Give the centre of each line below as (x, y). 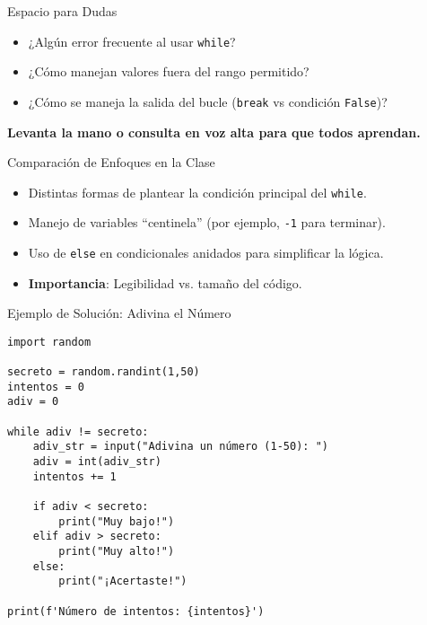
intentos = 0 (46, 387)
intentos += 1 (74, 476)
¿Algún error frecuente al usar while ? (132, 41)
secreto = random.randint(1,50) (104, 372)
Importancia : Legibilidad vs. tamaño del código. (165, 282)
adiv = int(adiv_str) (97, 462)
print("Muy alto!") (117, 552)
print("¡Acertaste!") (123, 581)
